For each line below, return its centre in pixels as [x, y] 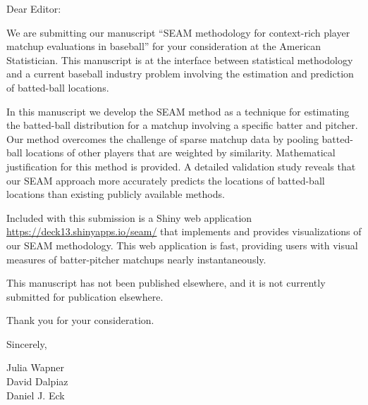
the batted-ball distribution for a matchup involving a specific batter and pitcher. [182, 125]
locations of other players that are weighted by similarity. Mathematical [180, 152]
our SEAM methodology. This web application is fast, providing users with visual [182, 245]
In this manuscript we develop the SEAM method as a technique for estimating [178, 111]
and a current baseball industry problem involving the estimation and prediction [180, 74]
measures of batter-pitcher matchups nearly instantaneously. [136, 259]
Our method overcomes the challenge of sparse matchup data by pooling [162, 138]
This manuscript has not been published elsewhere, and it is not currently [166, 283]
